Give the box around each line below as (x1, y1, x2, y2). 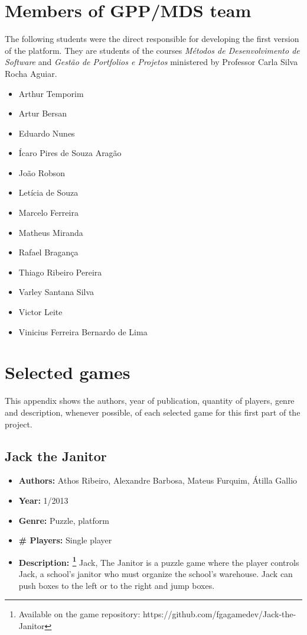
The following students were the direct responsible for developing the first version (5, 33, 299, 45)
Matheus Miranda (18, 226, 83, 238)
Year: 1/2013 (18, 494, 68, 506)
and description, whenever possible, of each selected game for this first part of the (5, 406, 301, 418)
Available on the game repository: (18, 608, 141, 620)
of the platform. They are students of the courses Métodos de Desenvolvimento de (5, 44, 300, 56)
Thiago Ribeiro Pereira (18, 265, 102, 278)
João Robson (18, 166, 66, 179)
